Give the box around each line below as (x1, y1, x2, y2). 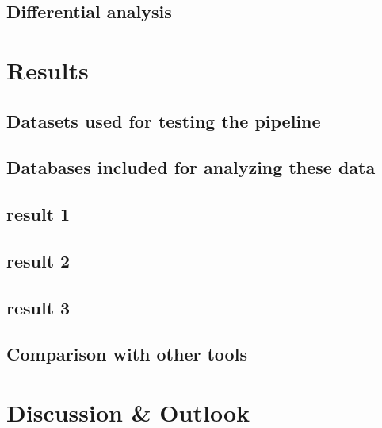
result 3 (6, 295, 71, 319)
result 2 (6, 248, 71, 272)
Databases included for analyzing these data (6, 155, 376, 179)
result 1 (6, 202, 71, 226)
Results (6, 53, 89, 86)
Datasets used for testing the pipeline (6, 108, 321, 133)
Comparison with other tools (6, 341, 247, 366)
